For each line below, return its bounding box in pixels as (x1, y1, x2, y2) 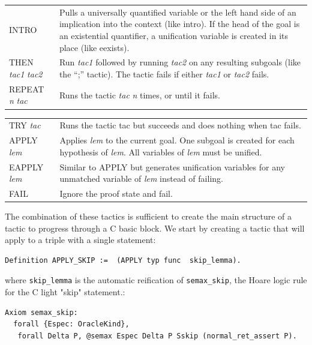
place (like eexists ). (59, 41, 130, 53)
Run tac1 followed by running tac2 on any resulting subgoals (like (59, 56, 301, 68)
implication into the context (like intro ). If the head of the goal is (59, 17, 300, 30)
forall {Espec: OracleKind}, (13, 320, 130, 329)
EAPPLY (9, 160, 44, 173)
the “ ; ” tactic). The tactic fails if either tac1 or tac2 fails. (59, 67, 269, 80)
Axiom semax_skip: (5, 308, 78, 317)
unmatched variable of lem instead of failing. (59, 172, 223, 185)
